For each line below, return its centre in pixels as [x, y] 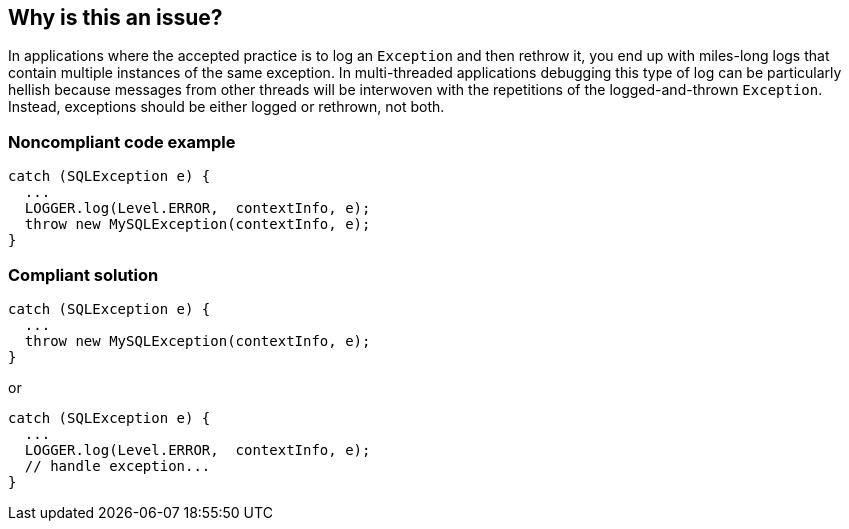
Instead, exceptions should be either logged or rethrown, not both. [226, 107]
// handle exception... [117, 465]
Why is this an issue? [115, 17]
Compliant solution [83, 274]
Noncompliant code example [122, 141]
